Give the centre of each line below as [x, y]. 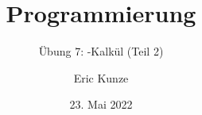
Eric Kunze [101, 77]
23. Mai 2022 [101, 104]
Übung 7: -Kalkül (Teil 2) [101, 51]
